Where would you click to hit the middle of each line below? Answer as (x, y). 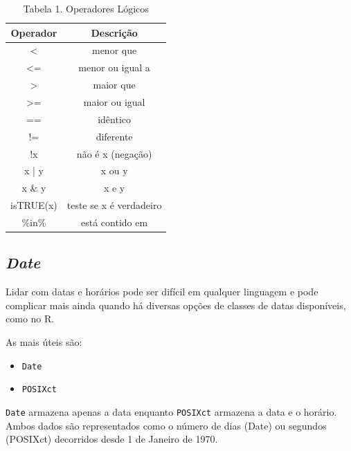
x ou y (114, 171)
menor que (114, 50)
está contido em (115, 222)
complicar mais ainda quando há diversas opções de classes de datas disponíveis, (176, 305)
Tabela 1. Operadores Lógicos (86, 8)
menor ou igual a (114, 67)
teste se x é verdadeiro (114, 205)
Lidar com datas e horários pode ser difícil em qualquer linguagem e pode (162, 292)
